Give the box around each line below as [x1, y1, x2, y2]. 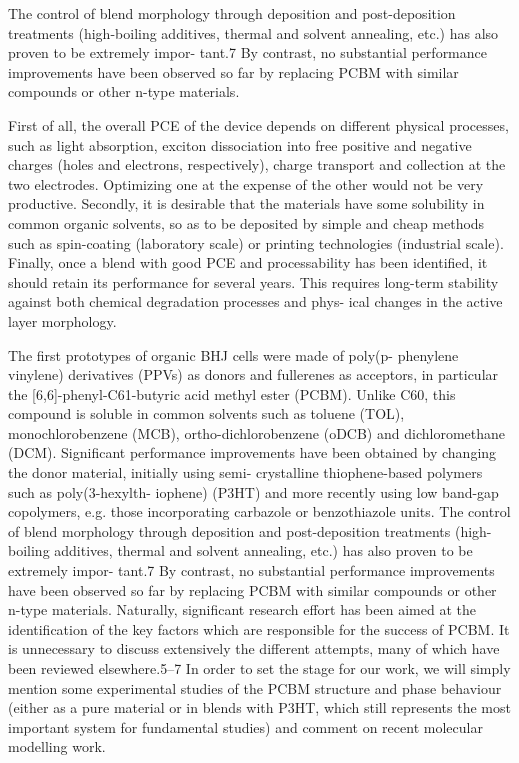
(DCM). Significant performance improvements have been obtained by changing [8, 442, 497, 463]
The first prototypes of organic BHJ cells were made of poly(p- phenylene [8, 344, 459, 365]
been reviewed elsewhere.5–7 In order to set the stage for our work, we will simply [8, 658, 511, 678]
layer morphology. [8, 310, 117, 331]
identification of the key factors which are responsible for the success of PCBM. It [8, 618, 510, 639]
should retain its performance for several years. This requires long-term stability [8, 271, 499, 292]
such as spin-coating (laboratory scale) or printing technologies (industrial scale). [8, 232, 504, 253]
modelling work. [8, 736, 106, 757]
